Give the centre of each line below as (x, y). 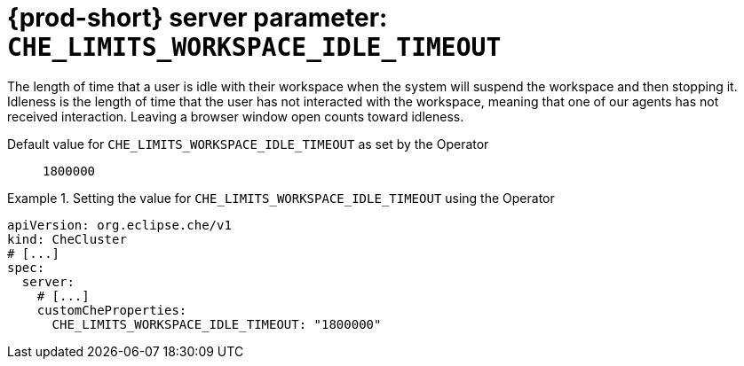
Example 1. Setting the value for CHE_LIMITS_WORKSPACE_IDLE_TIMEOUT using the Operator (281, 198)
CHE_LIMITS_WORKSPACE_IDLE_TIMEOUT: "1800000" (217, 324)
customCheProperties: (112, 310)
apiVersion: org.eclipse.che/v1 (119, 225)
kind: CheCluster (67, 239)
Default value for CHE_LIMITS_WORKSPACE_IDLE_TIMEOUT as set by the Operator (248, 144)
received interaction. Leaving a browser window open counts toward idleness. (236, 116)
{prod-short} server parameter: (198, 18)
